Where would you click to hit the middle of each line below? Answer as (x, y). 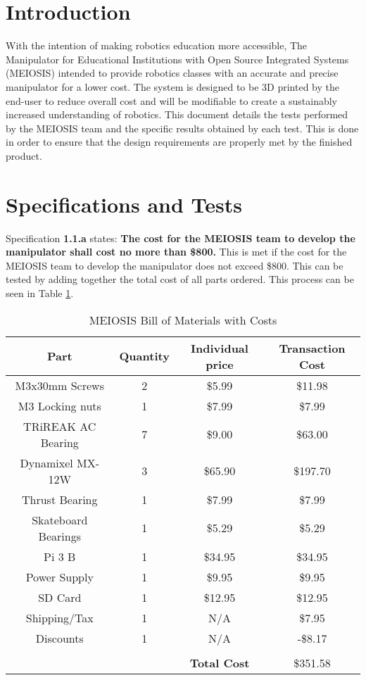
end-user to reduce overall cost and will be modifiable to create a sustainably (172, 100)
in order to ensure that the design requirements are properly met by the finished (179, 142)
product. (24, 155)
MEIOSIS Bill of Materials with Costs (183, 320)
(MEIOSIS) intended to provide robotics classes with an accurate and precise (172, 73)
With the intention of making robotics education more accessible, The (157, 45)
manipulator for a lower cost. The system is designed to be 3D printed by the (172, 86)
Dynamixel (46, 462)
